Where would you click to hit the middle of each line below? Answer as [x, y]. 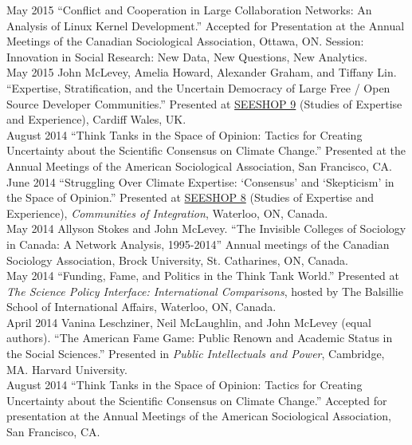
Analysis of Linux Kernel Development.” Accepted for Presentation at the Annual [206, 25]
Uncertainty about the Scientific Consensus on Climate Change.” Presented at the [206, 150]
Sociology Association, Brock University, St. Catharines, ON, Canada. [177, 260]
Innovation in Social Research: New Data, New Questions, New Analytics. [187, 56]
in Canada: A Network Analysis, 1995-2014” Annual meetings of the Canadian [198, 244]
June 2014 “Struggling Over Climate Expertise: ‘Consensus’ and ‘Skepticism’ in [200, 181]
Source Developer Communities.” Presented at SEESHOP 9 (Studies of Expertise [204, 103]
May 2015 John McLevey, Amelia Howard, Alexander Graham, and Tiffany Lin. [202, 72]
